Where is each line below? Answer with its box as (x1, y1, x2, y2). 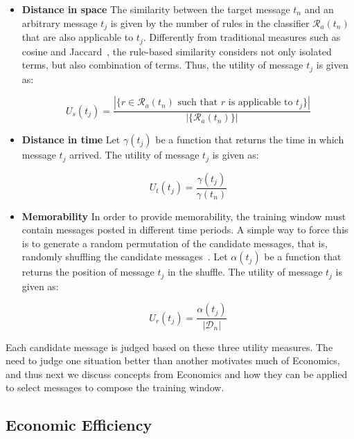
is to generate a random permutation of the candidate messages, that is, (21, 235, 328, 250)
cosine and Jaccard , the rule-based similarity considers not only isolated (21, 44, 332, 58)
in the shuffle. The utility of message (167, 265, 323, 279)
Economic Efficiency (6, 414, 152, 436)
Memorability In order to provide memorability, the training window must (21, 208, 346, 223)
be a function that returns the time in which (155, 132, 344, 147)
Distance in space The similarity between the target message (21, 2, 290, 16)
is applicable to (228, 98, 293, 108)
